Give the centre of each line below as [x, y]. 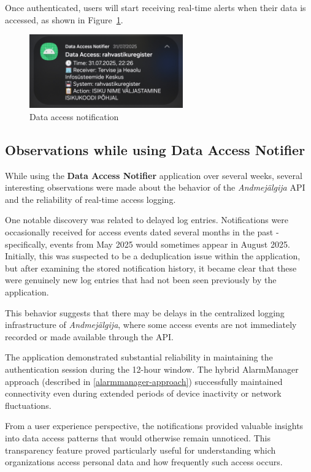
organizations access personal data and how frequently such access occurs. [144, 462]
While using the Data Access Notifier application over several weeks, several [154, 175]
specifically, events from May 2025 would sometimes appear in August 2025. [148, 244]
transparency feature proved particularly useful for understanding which [140, 450]
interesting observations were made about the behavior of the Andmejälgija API [155, 187]
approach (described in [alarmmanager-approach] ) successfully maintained [144, 381]
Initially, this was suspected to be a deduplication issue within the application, [153, 256]
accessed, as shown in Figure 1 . [64, 19]
